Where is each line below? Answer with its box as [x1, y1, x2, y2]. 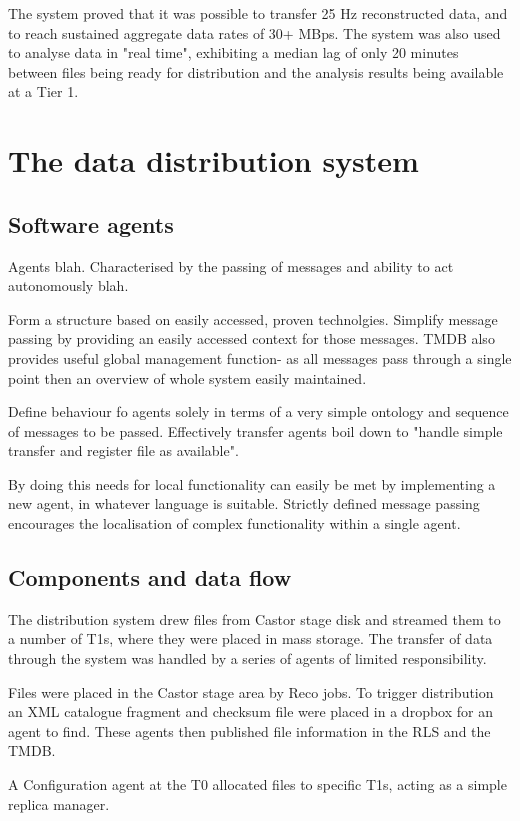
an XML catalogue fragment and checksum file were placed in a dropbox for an [8, 701, 493, 722]
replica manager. [8, 793, 110, 814]
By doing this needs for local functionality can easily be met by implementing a [8, 473, 496, 494]
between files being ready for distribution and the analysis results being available [8, 61, 504, 82]
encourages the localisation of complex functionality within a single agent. [8, 513, 461, 534]
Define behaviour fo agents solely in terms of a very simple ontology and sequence [8, 401, 509, 422]
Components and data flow [8, 562, 292, 593]
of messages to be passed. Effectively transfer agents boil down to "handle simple [8, 420, 503, 441]
